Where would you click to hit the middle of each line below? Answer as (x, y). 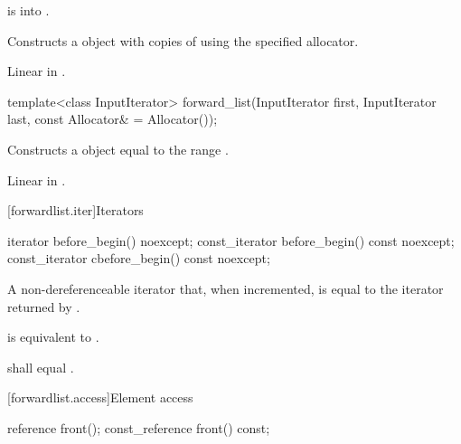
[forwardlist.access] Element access (100, 397)
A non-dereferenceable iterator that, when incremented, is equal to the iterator (226, 288)
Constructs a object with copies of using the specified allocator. (183, 40)
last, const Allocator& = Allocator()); (113, 119)
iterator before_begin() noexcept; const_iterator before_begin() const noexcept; (231, 240)
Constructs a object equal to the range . (118, 149)
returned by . (44, 306)
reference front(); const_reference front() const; (139, 427)
